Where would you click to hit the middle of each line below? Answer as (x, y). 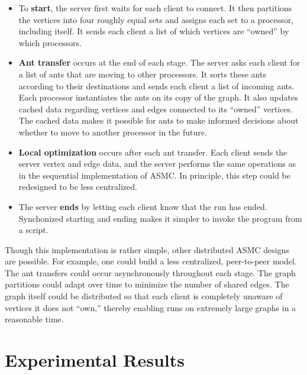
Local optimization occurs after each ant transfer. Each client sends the (153, 152)
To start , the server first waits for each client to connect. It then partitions (155, 8)
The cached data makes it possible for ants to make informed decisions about (159, 120)
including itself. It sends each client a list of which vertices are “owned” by (154, 31)
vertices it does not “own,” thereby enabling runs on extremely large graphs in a (151, 307)
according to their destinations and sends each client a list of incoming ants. (156, 85)
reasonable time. (34, 319)
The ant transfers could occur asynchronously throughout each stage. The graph (150, 272)
